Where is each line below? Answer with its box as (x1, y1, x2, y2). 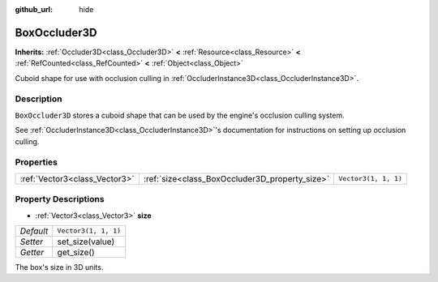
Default (19, 225, 49, 237)
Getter (19, 246, 45, 258)
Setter (19, 236, 44, 247)
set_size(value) (57, 236, 115, 247)
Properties (15, 156, 58, 168)
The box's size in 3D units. (15, 262, 104, 271)
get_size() (57, 246, 95, 258)
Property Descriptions (15, 194, 105, 205)
